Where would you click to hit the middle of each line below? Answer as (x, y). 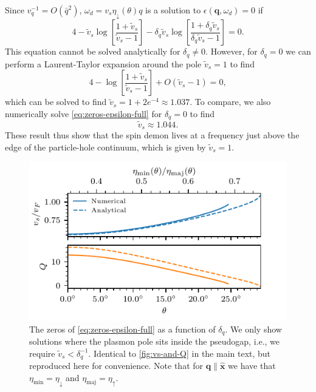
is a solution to (173, 10)
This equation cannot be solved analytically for (93, 51)
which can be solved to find (56, 102)
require (42, 353)
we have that (252, 366)
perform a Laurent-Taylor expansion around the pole (103, 63)
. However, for (232, 51)
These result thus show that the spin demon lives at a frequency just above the (152, 135)
